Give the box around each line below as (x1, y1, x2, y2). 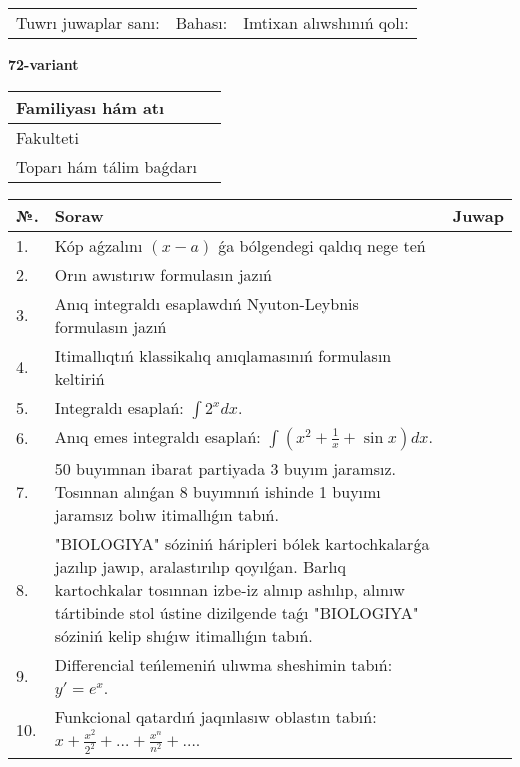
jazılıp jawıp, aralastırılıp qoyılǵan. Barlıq (54, 554, 346, 578)
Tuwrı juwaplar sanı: (16, 11, 160, 34)
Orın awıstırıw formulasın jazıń (54, 262, 272, 286)
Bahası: (175, 11, 228, 34)
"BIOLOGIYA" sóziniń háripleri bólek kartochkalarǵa (54, 531, 430, 555)
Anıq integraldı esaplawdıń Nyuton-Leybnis (54, 291, 359, 315)
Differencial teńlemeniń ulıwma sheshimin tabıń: (54, 652, 393, 676)
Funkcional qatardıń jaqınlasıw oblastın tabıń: (54, 704, 377, 728)
